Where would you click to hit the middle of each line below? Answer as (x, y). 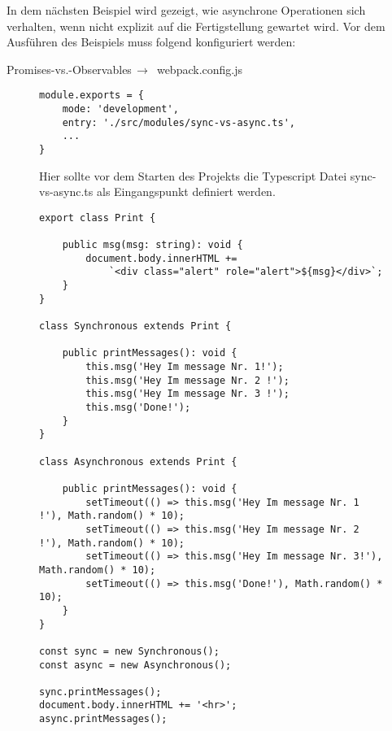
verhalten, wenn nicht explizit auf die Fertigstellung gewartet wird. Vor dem (196, 26)
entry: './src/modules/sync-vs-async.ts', (179, 122)
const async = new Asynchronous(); (135, 665)
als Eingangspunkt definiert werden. (186, 191)
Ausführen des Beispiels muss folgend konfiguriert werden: (151, 42)
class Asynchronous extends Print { (138, 461)
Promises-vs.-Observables (69, 69)
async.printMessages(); (103, 719)
